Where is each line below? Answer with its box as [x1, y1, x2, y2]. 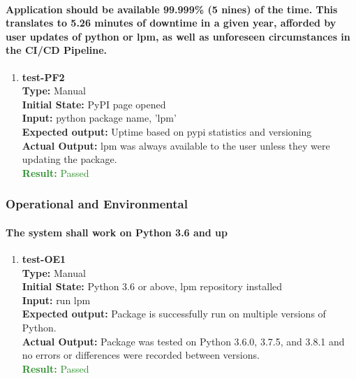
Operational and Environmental [6, 195, 188, 213]
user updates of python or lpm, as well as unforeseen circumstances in [6, 29, 350, 43]
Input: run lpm [22, 292, 91, 307]
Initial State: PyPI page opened [22, 96, 166, 111]
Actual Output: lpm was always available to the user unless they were [22, 138, 330, 152]
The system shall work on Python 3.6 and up [6, 224, 228, 239]
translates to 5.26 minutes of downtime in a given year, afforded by [6, 15, 336, 30]
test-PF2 [22, 69, 65, 84]
